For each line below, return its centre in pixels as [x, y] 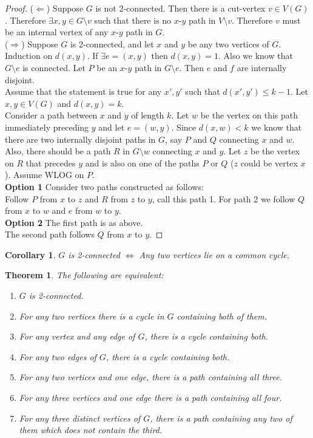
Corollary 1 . [30, 254]
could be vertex [269, 163]
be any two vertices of [228, 43]
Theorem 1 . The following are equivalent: [84, 275]
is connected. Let [54, 67]
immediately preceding [47, 127]
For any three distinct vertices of [80, 418]
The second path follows [50, 234]
